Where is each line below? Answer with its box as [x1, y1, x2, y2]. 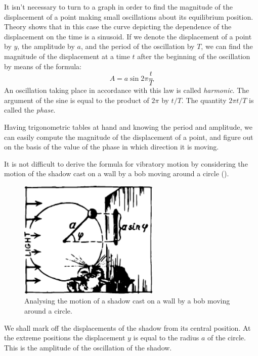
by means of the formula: [4, 61, 81, 71]
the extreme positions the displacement [4, 332, 125, 343]
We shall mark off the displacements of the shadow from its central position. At [4, 322, 251, 333]
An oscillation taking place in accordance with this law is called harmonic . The [4, 85, 249, 95]
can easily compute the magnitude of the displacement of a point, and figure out [4, 131, 253, 142]
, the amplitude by [17, 41, 75, 52]
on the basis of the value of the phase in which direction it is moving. [4, 141, 219, 152]
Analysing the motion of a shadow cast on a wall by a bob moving [24, 295, 230, 306]
